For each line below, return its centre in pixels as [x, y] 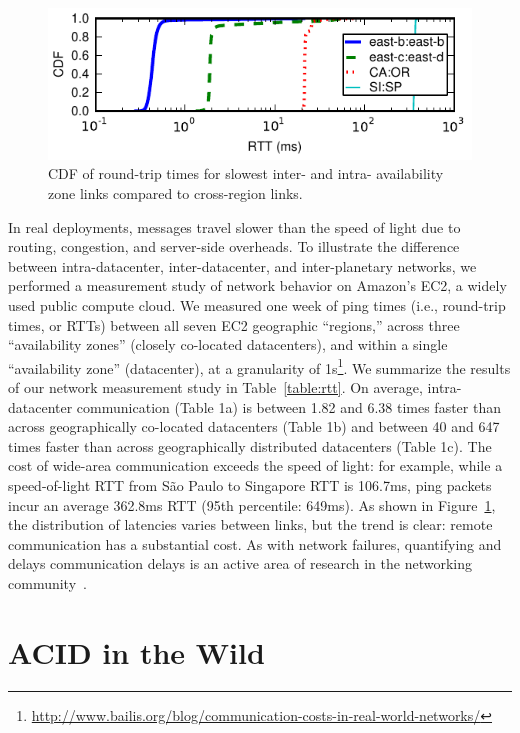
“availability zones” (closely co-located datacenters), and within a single [228, 344]
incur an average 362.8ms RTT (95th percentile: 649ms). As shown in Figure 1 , [252, 504]
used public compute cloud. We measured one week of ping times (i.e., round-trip [257, 305]
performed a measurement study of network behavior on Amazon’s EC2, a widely [257, 285]
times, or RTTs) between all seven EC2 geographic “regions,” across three [234, 324]
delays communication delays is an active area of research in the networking [240, 563]
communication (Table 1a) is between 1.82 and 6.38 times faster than [288, 406]
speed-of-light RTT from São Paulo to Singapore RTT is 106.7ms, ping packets [250, 485]
